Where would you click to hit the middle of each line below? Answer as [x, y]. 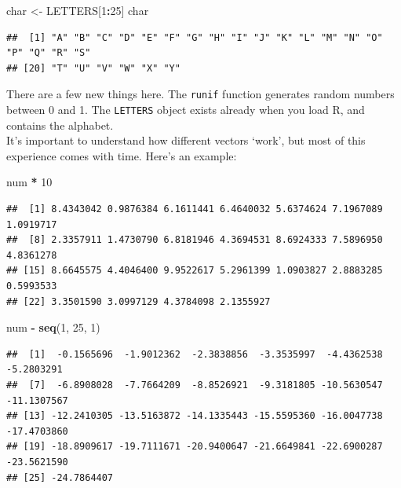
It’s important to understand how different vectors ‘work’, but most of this [186, 140]
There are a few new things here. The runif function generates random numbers [200, 94]
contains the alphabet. [60, 125]
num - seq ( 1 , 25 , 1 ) [53, 327]
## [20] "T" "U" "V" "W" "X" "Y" [93, 68]
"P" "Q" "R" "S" [49, 53]
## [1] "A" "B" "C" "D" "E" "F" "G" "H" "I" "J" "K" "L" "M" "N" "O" [195, 37]
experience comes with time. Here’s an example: [122, 155]
